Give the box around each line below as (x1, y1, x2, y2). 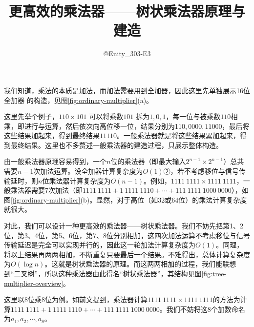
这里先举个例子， (4, 111, 59, 122)
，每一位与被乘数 (166, 111, 221, 122)
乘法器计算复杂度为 (49, 175, 111, 185)
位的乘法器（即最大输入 (110, 156, 186, 166)
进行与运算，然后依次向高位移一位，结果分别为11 (24, 121, 182, 131)
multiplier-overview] (4, 278, 63, 288)
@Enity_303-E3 (103, 48, 151, 59)
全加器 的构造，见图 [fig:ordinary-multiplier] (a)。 (4, 95, 153, 105)
